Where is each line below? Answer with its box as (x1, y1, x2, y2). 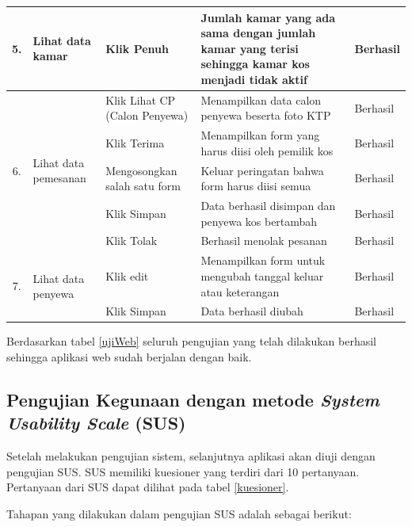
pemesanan (32, 170, 86, 186)
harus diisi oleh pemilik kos (200, 142, 334, 158)
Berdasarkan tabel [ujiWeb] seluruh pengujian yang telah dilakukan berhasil (6, 333, 376, 349)
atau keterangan (200, 283, 280, 300)
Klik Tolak (105, 232, 158, 249)
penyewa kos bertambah (200, 212, 318, 229)
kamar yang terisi (200, 40, 299, 56)
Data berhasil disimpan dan (200, 197, 336, 214)
